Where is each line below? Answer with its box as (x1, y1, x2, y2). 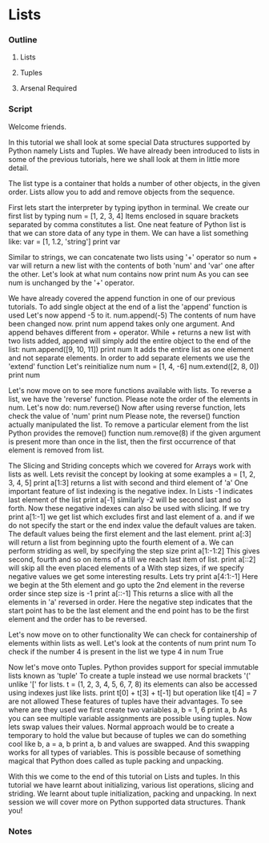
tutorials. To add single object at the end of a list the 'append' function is (8, 302, 248, 311)
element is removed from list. (8, 445, 105, 455)
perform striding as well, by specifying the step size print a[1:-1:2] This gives (8, 545, 260, 555)
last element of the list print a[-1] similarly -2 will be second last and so (8, 495, 242, 505)
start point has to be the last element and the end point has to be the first (8, 606, 250, 615)
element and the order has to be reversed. (8, 614, 147, 623)
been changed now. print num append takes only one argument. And (8, 318, 235, 328)
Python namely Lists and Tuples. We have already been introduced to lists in (8, 146, 260, 156)
